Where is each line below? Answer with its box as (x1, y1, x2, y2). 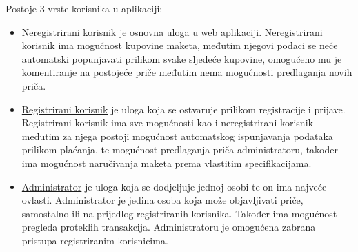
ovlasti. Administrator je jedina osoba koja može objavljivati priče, (21, 193, 304, 207)
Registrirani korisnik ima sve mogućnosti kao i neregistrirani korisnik (21, 115, 313, 130)
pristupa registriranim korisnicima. (21, 233, 168, 247)
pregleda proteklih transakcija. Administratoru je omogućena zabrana (21, 220, 316, 234)
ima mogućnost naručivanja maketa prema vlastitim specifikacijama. (21, 155, 312, 170)
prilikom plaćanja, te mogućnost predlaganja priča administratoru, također (21, 142, 338, 157)
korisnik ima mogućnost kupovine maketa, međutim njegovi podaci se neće (21, 38, 338, 52)
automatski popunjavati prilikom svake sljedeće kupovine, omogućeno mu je (21, 51, 342, 66)
